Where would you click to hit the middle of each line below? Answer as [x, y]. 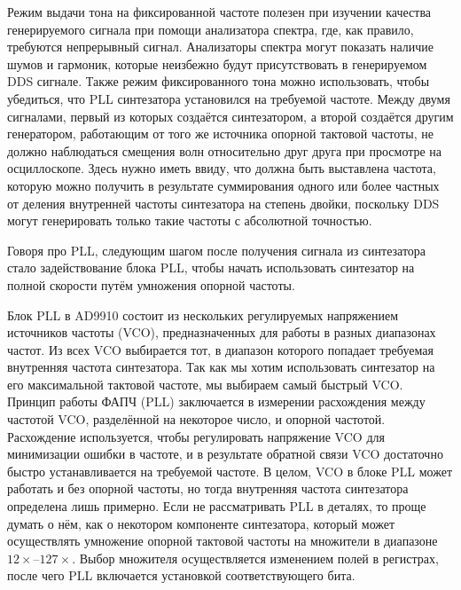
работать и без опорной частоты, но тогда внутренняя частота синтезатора [208, 488]
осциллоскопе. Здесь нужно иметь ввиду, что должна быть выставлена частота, [222, 168]
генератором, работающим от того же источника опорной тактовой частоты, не [220, 134]
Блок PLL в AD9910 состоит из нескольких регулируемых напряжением [203, 315]
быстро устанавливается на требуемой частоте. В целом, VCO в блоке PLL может [230, 471]
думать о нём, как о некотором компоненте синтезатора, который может [201, 523]
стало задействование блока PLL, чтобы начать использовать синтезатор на [211, 267]
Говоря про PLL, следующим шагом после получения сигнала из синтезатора [217, 250]
